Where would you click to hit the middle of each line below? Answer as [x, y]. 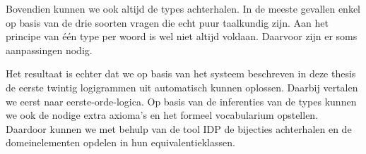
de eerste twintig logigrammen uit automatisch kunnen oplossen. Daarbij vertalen [182, 87]
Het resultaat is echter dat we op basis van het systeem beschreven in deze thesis [181, 73]
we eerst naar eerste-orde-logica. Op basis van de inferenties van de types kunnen [181, 101]
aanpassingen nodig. [49, 50]
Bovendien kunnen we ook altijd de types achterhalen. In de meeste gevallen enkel [183, 8]
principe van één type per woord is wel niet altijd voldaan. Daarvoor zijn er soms [182, 36]
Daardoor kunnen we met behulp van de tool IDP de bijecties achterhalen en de [179, 128]
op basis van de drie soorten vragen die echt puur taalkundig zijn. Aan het [167, 22]
